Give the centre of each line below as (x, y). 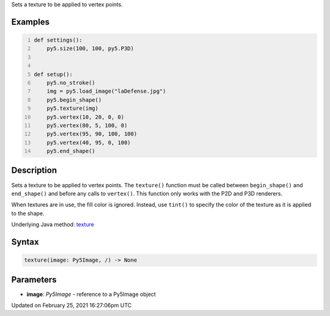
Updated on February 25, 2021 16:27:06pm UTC (71, 306)
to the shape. (28, 213)
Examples (31, 22)
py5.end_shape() (71, 151)
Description (34, 171)
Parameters (34, 280)
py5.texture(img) (73, 109)
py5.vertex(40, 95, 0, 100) (89, 142)
